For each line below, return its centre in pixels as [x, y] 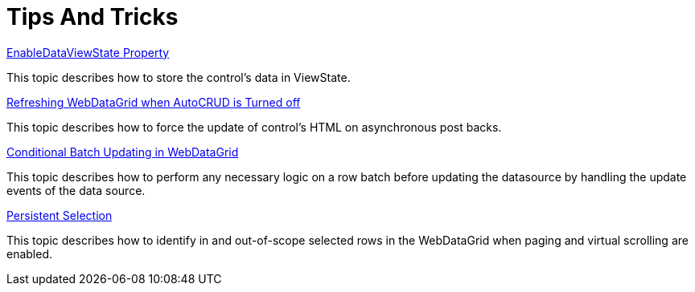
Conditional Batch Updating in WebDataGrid [123, 152]
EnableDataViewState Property [88, 52]
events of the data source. [76, 190]
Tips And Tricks [93, 17]
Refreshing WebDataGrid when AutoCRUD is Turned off [154, 102]
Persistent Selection [60, 215]
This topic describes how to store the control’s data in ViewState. [179, 77]
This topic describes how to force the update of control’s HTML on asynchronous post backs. [254, 127]
